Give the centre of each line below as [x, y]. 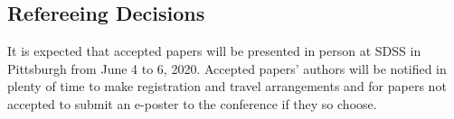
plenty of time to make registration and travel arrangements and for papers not [227, 86]
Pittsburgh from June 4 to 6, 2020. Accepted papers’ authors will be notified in [227, 68]
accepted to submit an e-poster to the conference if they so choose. [192, 103]
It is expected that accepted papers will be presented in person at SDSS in [214, 51]
